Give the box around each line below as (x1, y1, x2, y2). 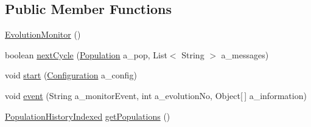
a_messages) (221, 48, 269, 61)
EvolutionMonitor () (5, 28, 81, 41)
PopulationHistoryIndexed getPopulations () (5, 109, 170, 122)
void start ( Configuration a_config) (5, 69, 137, 81)
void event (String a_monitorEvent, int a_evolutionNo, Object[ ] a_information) (5, 89, 307, 101)
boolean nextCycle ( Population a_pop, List (5, 48, 167, 61)
